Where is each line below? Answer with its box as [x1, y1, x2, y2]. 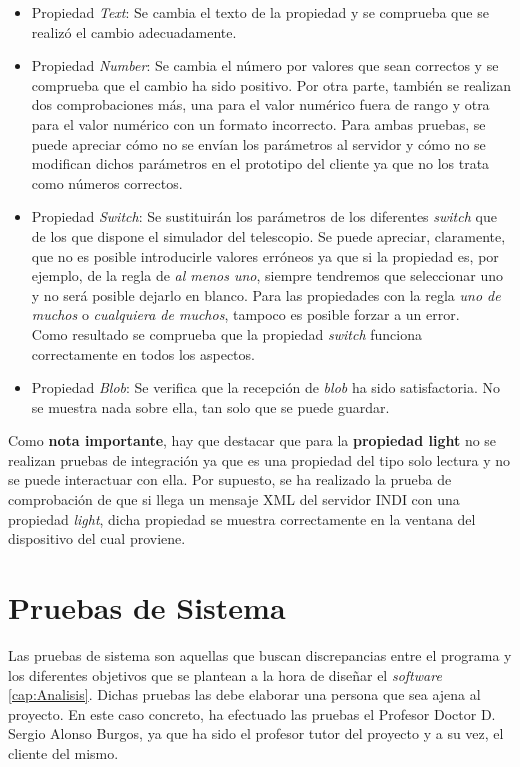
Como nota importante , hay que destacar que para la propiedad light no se [8, 430, 497, 451]
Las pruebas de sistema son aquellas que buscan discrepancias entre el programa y [8, 644, 512, 665]
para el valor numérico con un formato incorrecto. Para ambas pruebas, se [31, 113, 486, 134]
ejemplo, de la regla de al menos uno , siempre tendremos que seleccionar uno [31, 265, 503, 286]
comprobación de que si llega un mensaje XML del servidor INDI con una [8, 489, 460, 510]
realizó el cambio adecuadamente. [31, 21, 237, 42]
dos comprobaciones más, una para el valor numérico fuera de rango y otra [31, 94, 490, 115]
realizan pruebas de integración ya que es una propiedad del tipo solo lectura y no [8, 449, 511, 470]
